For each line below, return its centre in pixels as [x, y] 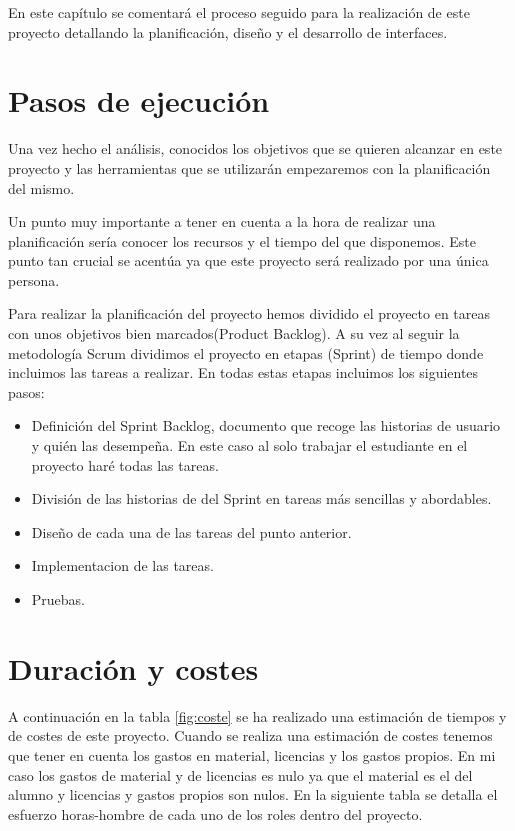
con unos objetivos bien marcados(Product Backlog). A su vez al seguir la [234, 333]
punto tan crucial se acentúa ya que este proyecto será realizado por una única [248, 260]
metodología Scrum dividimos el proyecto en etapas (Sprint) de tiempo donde [246, 352]
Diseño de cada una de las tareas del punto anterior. [191, 531]
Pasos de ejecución [139, 100]
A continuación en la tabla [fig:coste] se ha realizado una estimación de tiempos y [257, 715]
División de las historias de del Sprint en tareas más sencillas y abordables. [261, 498]
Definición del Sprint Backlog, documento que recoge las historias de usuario [266, 425]
